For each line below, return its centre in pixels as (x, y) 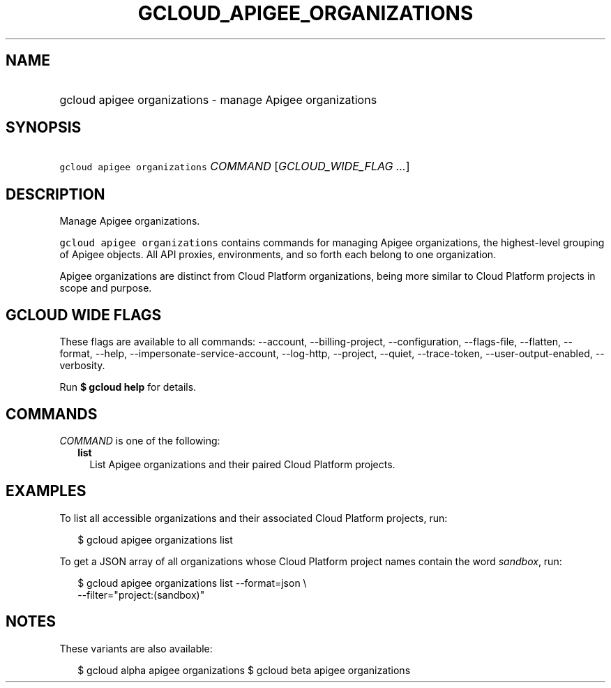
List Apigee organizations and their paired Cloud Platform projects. (242, 464)
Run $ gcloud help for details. (128, 387)
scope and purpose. (106, 288)
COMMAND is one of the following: (140, 440)
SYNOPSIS (44, 128)
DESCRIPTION (55, 194)
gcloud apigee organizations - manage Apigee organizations (218, 99)
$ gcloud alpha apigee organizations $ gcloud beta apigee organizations (244, 670)
